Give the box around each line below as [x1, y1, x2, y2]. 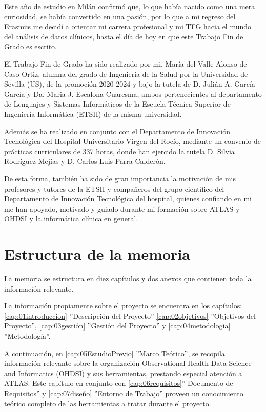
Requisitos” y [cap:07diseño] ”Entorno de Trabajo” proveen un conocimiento [4, 387, 243, 398]
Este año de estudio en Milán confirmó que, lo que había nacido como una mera [4, 1, 255, 11]
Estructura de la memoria [4, 243, 190, 264]
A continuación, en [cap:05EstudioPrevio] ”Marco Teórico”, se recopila [4, 347, 225, 358]
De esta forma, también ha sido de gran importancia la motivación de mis [4, 173, 236, 183]
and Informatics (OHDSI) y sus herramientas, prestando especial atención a [4, 367, 242, 378]
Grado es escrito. [4, 41, 57, 52]
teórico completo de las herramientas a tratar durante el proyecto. [4, 398, 211, 408]
